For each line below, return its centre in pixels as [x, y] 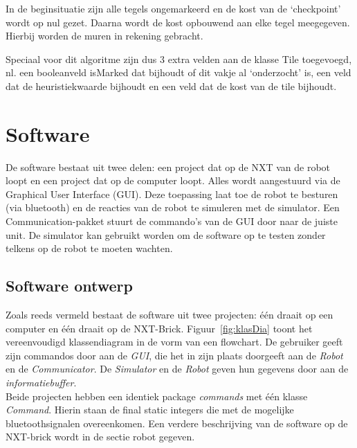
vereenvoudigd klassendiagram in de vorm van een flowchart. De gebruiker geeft [174, 342]
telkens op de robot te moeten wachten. [89, 248]
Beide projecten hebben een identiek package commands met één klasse [157, 396]
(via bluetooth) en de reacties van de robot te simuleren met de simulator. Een [173, 207]
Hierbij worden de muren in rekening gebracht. [104, 36]
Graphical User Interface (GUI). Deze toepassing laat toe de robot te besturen [172, 194]
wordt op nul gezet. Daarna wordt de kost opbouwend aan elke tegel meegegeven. [178, 22]
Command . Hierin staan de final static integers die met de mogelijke [150, 410]
